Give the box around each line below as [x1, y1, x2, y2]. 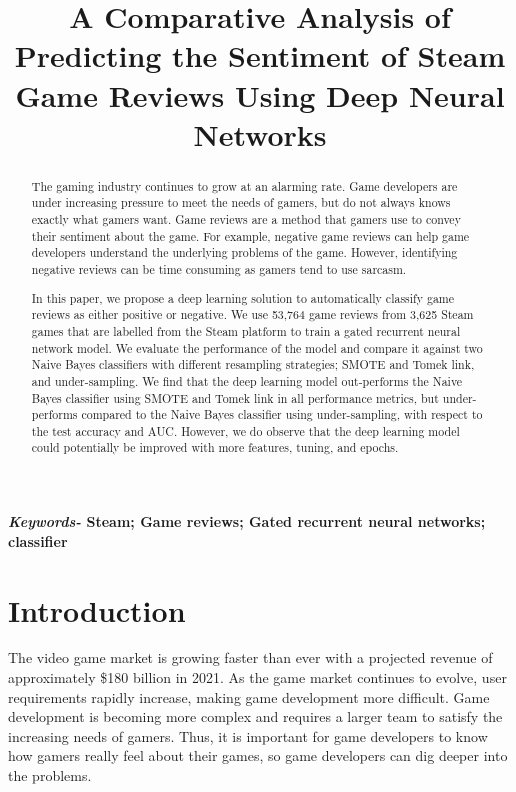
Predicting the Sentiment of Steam [14, 35, 506, 76]
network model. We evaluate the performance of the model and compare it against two [31, 339, 483, 356]
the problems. [8, 765, 92, 785]
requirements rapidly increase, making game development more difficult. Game [8, 686, 490, 707]
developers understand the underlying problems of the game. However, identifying [31, 244, 458, 261]
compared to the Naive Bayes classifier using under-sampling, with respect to [81, 406, 483, 423]
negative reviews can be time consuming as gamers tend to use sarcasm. [31, 261, 407, 278]
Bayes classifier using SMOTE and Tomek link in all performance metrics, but [31, 389, 439, 406]
